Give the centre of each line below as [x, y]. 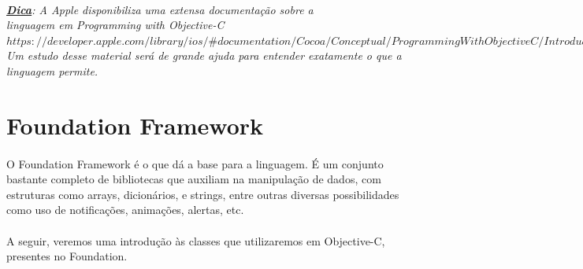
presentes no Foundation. [67, 256]
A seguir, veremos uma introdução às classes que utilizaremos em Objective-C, [196, 240]
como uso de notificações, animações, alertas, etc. [125, 210]
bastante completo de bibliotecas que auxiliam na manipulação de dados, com [194, 179]
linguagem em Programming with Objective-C [115, 25]
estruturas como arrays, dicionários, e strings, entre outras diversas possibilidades [203, 194]
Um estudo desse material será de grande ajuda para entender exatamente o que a [204, 55]
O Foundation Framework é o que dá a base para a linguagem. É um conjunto [195, 163]
